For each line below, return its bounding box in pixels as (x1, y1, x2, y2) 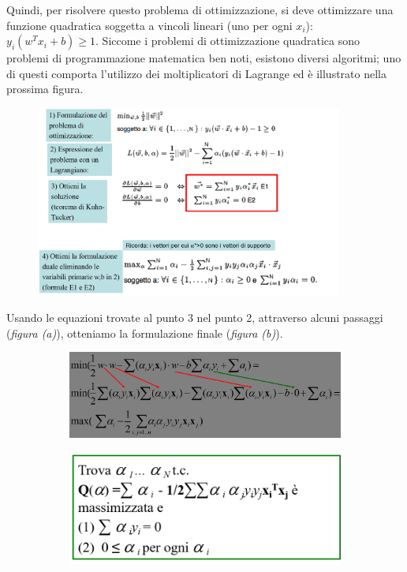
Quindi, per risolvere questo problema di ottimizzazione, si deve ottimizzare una (6, 2, 394, 17)
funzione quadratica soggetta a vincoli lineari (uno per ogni (6, 17, 293, 33)
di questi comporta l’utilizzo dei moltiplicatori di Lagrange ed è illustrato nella (6, 65, 386, 81)
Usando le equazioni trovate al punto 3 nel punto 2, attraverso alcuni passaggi (6, 309, 383, 326)
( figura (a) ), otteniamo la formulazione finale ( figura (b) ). (6, 324, 283, 341)
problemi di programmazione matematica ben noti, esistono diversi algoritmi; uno (6, 50, 401, 66)
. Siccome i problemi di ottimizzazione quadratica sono (95, 32, 360, 49)
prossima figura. (6, 80, 84, 97)
